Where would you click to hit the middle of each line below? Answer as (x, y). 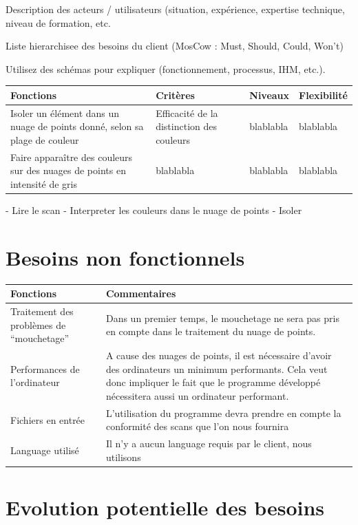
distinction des (186, 126)
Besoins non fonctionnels (125, 257)
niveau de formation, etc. (58, 22)
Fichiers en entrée (48, 419)
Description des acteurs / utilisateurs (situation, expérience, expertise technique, (175, 9)
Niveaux (270, 95)
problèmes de (38, 324)
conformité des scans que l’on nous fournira (197, 426)
